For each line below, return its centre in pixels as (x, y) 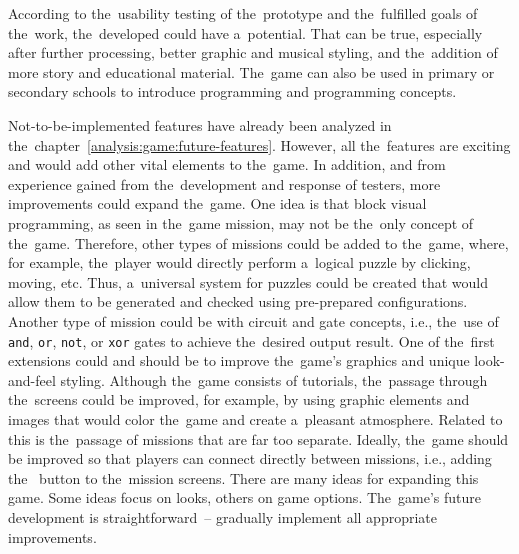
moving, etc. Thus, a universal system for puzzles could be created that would (248, 281)
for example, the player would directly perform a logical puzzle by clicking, (239, 262)
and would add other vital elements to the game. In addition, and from (227, 164)
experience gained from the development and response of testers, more (224, 183)
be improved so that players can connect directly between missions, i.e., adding (250, 458)
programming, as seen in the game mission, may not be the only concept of (241, 222)
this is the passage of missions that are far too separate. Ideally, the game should (258, 438)
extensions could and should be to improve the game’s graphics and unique (239, 360)
